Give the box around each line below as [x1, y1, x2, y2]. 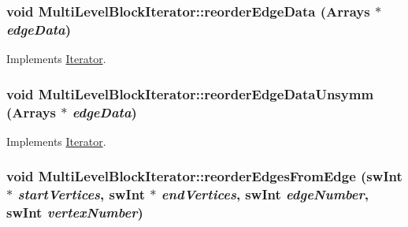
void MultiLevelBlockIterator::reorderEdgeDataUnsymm [6, 84, 374, 103]
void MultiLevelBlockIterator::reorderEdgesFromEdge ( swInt [6, 166, 402, 186]
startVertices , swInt [17, 184, 145, 204]
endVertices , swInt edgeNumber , [161, 184, 369, 204]
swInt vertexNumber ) [6, 203, 143, 222]
